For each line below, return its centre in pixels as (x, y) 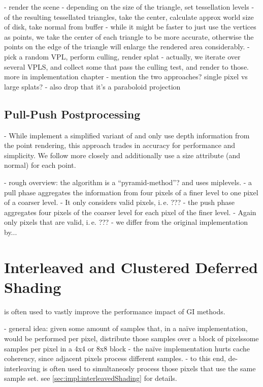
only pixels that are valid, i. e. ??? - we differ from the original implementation (126, 222)
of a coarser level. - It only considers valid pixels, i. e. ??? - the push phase (119, 202)
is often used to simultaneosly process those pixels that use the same (149, 368)
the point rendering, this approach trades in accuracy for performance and (120, 145)
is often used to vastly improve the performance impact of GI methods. (115, 311)
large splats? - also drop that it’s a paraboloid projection (92, 86)
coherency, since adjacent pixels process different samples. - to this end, (115, 358)
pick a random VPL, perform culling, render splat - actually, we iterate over (122, 56)
